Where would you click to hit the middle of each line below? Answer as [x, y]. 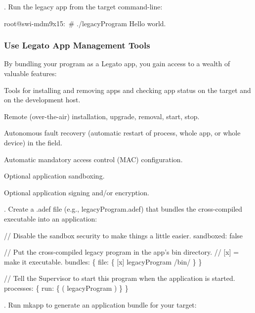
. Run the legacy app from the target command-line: [83, 6]
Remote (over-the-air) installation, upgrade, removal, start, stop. [102, 116]
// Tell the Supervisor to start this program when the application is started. [120, 278]
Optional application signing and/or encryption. [77, 192]
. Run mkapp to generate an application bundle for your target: [100, 304]
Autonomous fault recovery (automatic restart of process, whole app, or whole [122, 133]
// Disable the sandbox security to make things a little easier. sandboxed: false [124, 235]
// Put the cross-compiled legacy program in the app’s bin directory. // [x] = [122, 252]
